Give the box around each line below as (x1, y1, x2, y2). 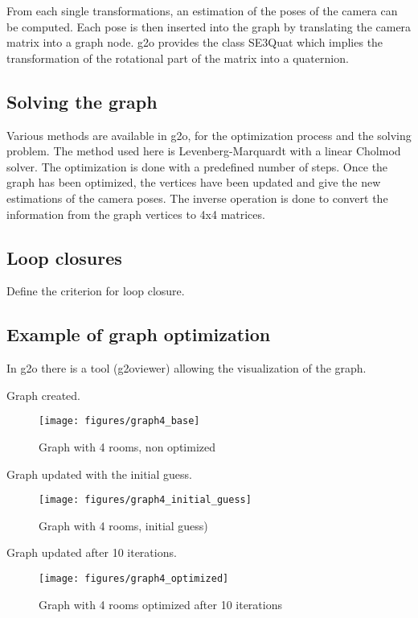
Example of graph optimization (6, 322, 271, 347)
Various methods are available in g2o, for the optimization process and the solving (6, 126, 412, 143)
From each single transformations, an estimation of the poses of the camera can (6, 2, 398, 19)
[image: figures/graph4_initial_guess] (39, 494, 252, 506)
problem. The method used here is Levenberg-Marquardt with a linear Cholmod (6, 142, 401, 159)
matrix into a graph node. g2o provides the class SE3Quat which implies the (6, 34, 383, 51)
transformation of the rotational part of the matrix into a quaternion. (6, 49, 349, 66)
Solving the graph (6, 89, 158, 113)
